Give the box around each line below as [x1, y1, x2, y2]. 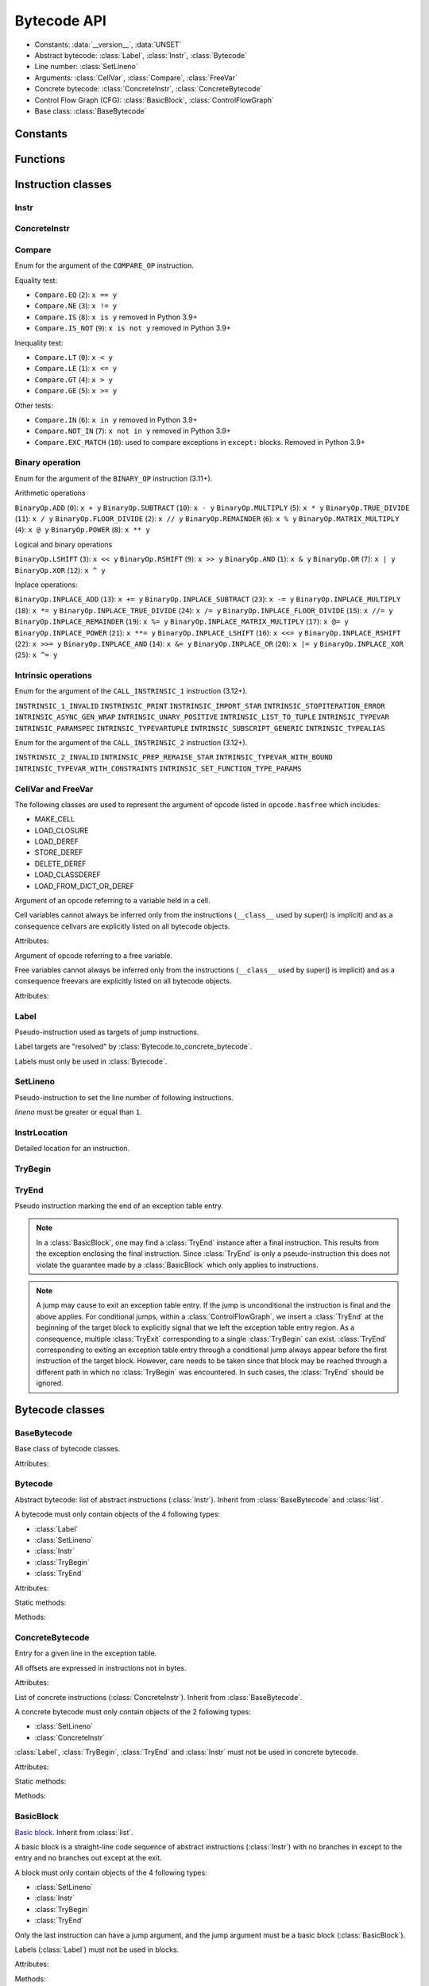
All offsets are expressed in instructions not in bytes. [14, 1663, 187, 1672]
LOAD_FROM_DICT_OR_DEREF [34, 881, 135, 891]
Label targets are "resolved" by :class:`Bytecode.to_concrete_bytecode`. [14, 1041, 253, 1052]
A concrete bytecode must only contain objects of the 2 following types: [14, 1707, 252, 1717]
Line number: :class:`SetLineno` [34, 62, 138, 71]
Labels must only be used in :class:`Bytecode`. [14, 1057, 168, 1066]
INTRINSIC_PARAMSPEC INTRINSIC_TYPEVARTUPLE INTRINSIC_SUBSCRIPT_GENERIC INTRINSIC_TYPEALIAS [14, 724, 385, 732]
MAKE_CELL [34, 814, 75, 824]
